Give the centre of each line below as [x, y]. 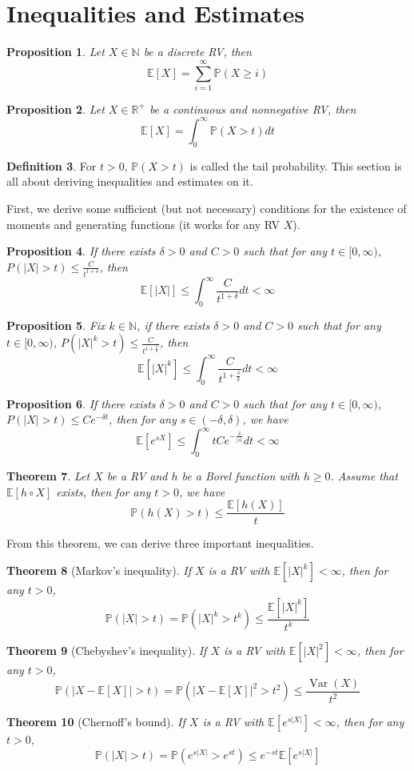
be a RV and [137, 476]
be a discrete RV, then [197, 52]
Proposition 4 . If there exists [81, 251]
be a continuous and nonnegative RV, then [253, 108]
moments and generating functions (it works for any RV [143, 224]
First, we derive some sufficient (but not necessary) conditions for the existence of [207, 208]
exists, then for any [103, 491]
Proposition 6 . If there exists [81, 403]
